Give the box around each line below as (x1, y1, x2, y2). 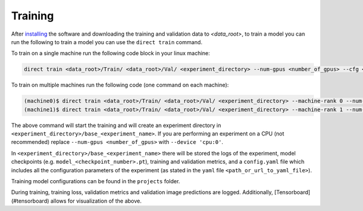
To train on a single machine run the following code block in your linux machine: (11, 50, 211, 57)
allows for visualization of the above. (50, 197, 142, 204)
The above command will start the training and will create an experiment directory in (11, 122, 221, 129)
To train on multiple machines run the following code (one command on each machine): (11, 82, 229, 89)
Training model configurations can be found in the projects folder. (11, 178, 180, 184)
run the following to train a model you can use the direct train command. (11, 38, 203, 45)
